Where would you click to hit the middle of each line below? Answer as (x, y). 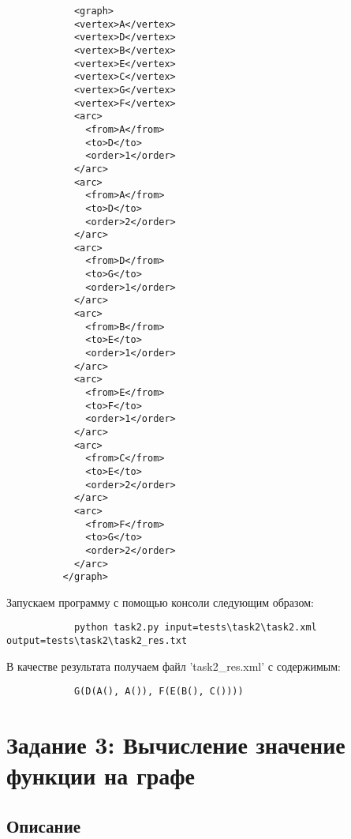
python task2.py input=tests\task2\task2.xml (195, 628)
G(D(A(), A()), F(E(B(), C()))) (159, 692)
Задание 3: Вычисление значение (176, 745)
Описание (44, 825)
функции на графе (101, 775)
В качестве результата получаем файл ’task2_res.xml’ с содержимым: (174, 666)
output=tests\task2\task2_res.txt (97, 641)
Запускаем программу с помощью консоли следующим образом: (160, 602)
